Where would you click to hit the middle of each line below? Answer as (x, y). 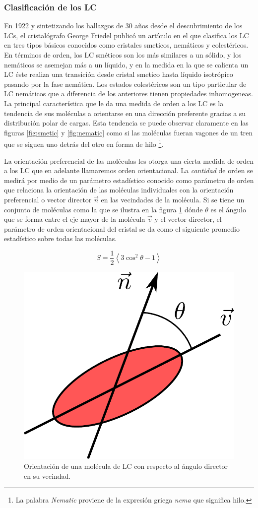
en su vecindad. (47, 476)
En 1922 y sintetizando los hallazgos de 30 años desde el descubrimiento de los (123, 26)
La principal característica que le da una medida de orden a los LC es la (114, 103)
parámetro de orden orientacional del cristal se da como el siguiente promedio (122, 228)
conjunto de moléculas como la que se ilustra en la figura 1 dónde (103, 209)
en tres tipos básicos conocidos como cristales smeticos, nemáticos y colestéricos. (126, 45)
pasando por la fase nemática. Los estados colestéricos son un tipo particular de (125, 84)
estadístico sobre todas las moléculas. (61, 238)
